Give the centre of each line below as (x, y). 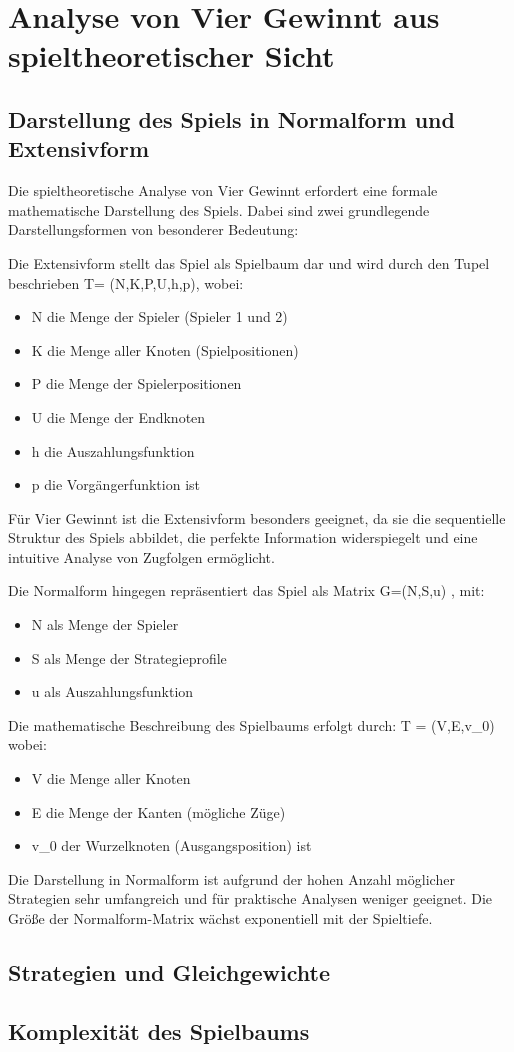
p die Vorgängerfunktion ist (115, 484)
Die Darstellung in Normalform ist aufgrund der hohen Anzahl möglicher (231, 878)
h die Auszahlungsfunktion (113, 450)
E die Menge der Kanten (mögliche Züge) (158, 811)
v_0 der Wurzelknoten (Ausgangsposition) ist (171, 845)
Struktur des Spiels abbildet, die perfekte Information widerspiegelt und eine (243, 537)
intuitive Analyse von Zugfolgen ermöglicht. (141, 556)
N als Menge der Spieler (105, 624)
